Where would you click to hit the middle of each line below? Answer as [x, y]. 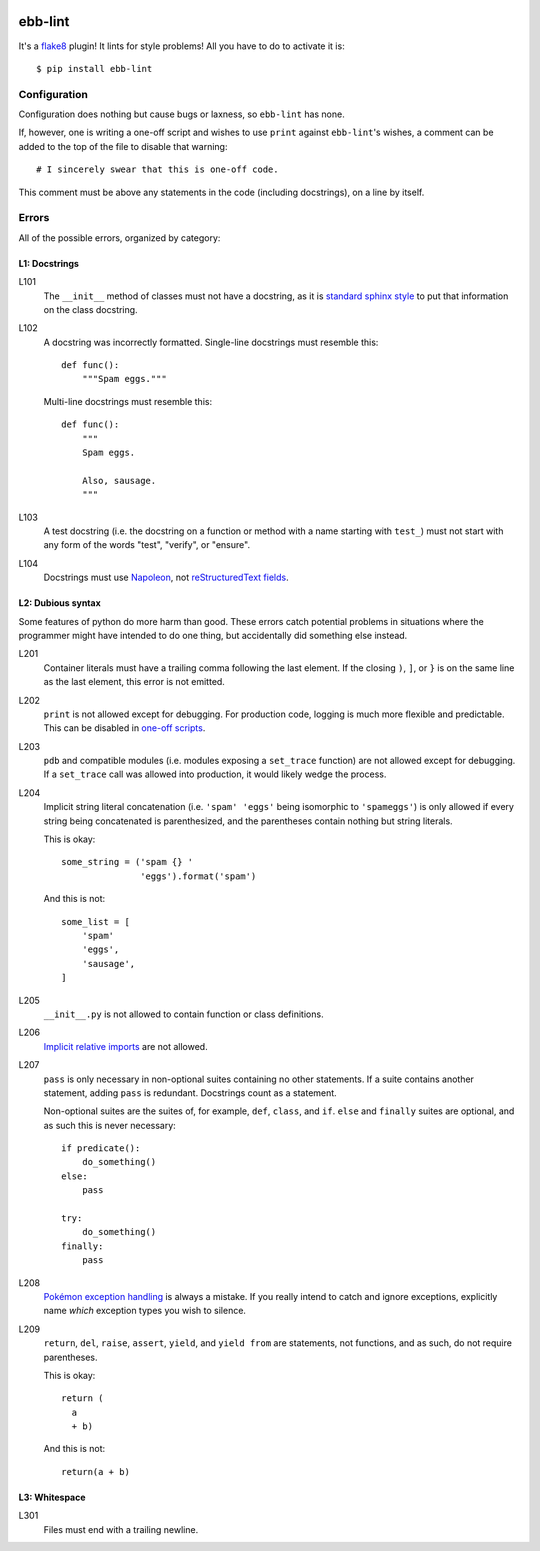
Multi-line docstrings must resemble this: [128, 401]
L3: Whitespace [52, 1497]
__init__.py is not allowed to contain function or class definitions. [183, 1014]
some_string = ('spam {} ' [127, 862]
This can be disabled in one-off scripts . [124, 728]
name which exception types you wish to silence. [145, 1311]
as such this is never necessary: [110, 1125]
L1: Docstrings [49, 263]
